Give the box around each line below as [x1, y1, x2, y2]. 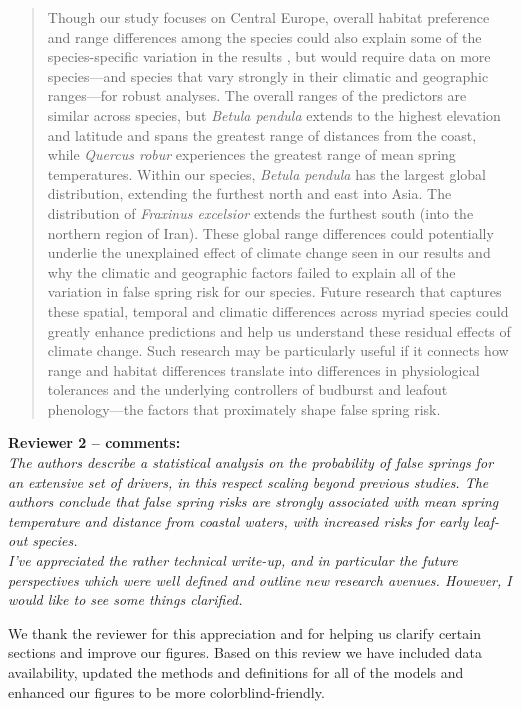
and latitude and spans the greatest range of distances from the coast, [47, 124, 477, 145]
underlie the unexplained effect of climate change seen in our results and [47, 242, 491, 263]
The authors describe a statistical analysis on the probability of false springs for [8, 452, 494, 473]
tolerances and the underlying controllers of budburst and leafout [47, 379, 448, 400]
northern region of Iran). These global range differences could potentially [47, 222, 494, 243]
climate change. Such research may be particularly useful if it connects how [47, 340, 509, 361]
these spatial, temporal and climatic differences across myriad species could [47, 300, 509, 321]
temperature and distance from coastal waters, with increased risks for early [8, 510, 469, 531]
